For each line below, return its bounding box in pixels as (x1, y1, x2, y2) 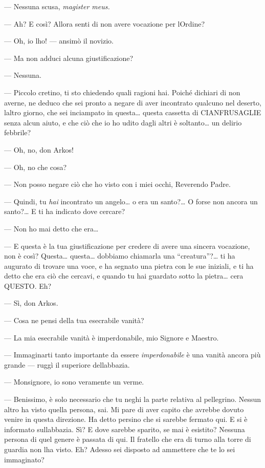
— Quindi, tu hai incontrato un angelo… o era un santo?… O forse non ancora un (4, 196, 258, 206)
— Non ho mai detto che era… (4, 223, 99, 233)
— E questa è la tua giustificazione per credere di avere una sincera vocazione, (4, 240, 250, 251)
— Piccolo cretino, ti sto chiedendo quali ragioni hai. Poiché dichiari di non (4, 87, 240, 97)
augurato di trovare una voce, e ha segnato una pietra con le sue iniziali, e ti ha (4, 260, 254, 271)
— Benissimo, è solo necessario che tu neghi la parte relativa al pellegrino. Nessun (4, 394, 261, 405)
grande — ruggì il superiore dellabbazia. (4, 359, 130, 370)
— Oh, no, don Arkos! (4, 144, 74, 155)
